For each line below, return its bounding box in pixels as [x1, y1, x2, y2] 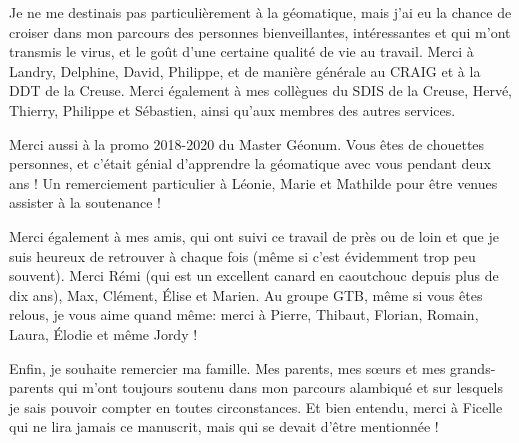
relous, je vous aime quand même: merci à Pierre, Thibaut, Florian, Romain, [9, 304, 479, 325]
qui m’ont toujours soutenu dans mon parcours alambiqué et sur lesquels [58, 377, 503, 398]
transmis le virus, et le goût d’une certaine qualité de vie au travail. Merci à [9, 41, 474, 62]
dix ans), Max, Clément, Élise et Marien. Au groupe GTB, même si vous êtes [9, 284, 483, 305]
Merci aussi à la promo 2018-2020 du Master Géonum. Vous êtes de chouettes [9, 133, 485, 154]
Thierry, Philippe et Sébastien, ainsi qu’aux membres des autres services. [9, 99, 456, 120]
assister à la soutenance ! [9, 192, 161, 213]
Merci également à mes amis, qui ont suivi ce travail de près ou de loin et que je [9, 225, 499, 246]
